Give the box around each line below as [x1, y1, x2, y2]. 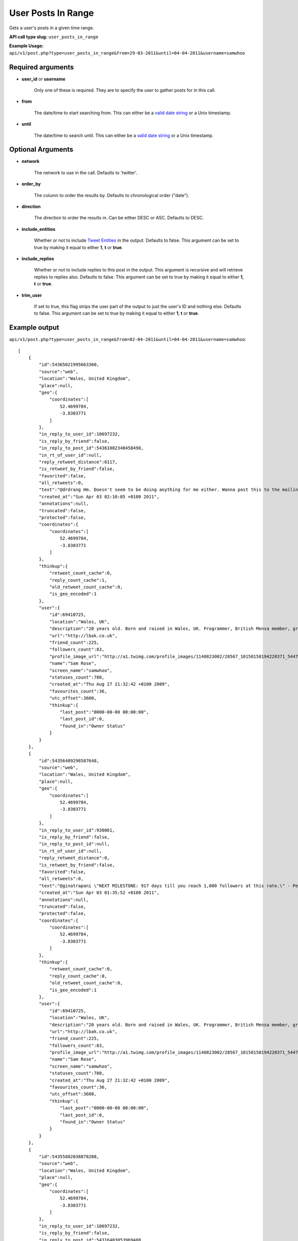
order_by [21, 181, 41, 187]
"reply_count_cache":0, [49, 973, 107, 979]
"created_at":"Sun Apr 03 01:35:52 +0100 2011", [39, 890, 160, 896]
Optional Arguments [9, 145, 74, 154]
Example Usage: [9, 43, 44, 49]
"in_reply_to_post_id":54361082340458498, [39, 445, 144, 451]
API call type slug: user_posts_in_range [9, 34, 99, 40]
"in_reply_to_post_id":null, [39, 841, 110, 847]
